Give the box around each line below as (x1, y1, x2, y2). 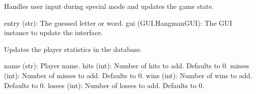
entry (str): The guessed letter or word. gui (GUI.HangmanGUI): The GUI (4, 17, 232, 28)
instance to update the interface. (4, 27, 103, 38)
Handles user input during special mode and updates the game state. (4, 1, 214, 11)
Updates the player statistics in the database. (4, 44, 142, 54)
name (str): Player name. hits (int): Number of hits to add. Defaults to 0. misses (4, 60, 250, 71)
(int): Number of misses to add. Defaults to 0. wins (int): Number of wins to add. (4, 70, 253, 80)
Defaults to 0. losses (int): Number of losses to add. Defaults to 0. (4, 80, 204, 90)
